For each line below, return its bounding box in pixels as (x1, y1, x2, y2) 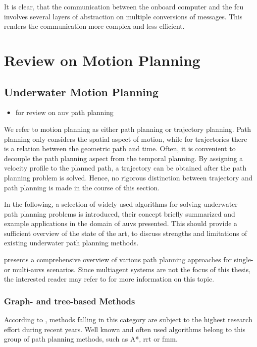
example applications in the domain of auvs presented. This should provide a (4, 218, 238, 229)
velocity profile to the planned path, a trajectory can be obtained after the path (4, 163, 247, 173)
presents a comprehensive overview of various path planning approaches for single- (4, 254, 254, 265)
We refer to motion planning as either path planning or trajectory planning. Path (4, 123, 251, 134)
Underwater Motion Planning (4, 84, 159, 99)
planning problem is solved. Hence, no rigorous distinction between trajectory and (4, 172, 253, 182)
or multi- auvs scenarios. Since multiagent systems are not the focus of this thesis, (4, 264, 251, 274)
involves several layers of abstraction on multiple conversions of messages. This (4, 11, 243, 21)
